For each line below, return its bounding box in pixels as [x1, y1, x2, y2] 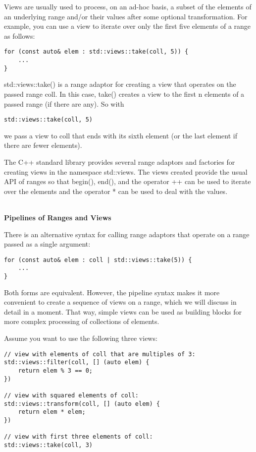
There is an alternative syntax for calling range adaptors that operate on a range [4, 229, 250, 239]
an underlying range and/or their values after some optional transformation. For [4, 11, 248, 21]
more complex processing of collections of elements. [4, 316, 159, 326]
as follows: [4, 30, 35, 41]
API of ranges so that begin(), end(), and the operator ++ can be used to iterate [4, 176, 251, 187]
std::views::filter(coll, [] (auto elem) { [4, 359, 150, 366]
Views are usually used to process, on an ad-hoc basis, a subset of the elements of [4, 1, 252, 11]
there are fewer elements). [4, 140, 82, 150]
